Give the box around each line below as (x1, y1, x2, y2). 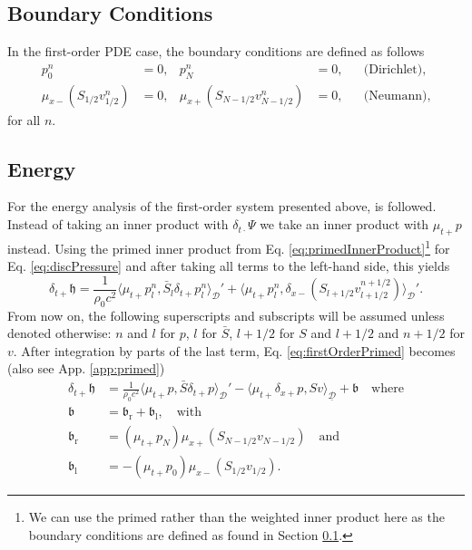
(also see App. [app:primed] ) (7, 359, 165, 378)
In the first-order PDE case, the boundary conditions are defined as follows (7, 42, 425, 61)
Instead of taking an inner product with (7, 215, 229, 234)
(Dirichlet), (363, 63, 427, 76)
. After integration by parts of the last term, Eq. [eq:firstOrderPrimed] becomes (13, 341, 456, 360)
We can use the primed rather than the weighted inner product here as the (28, 507, 445, 526)
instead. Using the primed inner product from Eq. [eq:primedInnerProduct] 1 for (7, 236, 450, 257)
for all (7, 110, 41, 129)
